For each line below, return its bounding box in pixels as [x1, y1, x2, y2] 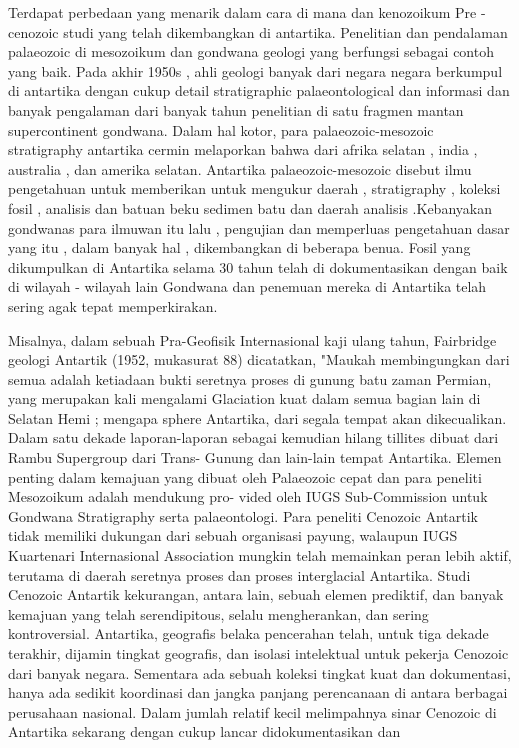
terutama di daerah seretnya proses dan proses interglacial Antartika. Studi [8, 564, 471, 585]
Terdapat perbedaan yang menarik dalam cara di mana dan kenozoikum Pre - [8, 2, 486, 22]
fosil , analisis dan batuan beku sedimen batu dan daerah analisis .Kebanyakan [8, 197, 492, 218]
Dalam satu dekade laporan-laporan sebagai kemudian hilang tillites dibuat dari [8, 427, 499, 448]
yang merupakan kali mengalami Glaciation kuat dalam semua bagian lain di [8, 388, 481, 409]
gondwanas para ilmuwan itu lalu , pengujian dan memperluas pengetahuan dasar [8, 217, 510, 238]
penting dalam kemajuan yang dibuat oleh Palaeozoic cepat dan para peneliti [8, 466, 482, 487]
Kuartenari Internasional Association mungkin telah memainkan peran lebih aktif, [8, 545, 512, 566]
